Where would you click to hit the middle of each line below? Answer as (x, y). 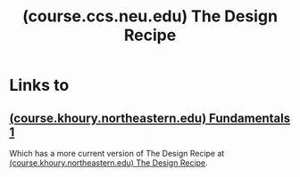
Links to (39, 85)
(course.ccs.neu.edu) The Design (150, 16)
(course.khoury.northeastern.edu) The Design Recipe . (108, 163)
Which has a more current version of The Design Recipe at (117, 153)
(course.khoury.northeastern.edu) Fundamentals (150, 118)
